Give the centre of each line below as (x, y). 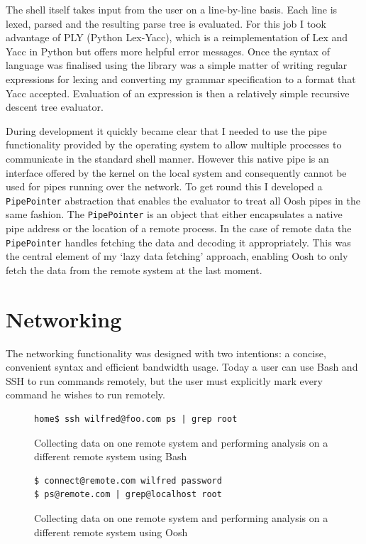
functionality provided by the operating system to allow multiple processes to (174, 145)
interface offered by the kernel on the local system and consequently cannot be (176, 172)
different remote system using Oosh (111, 532)
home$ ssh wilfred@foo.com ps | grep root (136, 419)
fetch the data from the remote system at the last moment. (134, 270)
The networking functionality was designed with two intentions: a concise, (166, 353)
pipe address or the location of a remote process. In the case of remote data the (179, 228)
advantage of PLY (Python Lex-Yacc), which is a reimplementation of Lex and (177, 37)
